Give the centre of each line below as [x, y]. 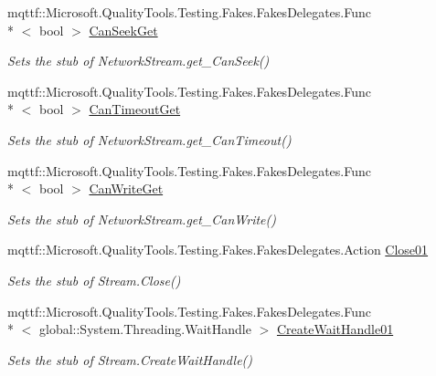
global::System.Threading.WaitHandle [145, 329]
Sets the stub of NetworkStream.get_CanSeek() [138, 61]
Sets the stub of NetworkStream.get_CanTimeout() [149, 139]
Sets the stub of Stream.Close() [94, 280]
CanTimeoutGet [135, 109]
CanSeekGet [123, 30]
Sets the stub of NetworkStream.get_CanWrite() [142, 219]
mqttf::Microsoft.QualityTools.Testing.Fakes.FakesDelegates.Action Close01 [218, 250]
